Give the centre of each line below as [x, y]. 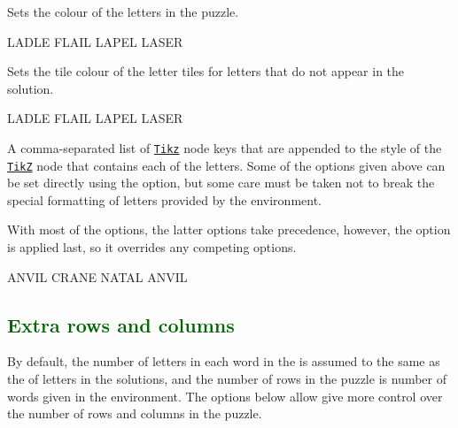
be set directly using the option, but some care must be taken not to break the [221, 183]
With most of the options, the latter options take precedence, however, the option [229, 229]
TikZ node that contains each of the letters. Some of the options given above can [226, 165]
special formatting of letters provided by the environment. [164, 199]
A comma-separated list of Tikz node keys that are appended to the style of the [225, 147]
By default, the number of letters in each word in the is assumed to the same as [224, 361]
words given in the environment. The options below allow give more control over [225, 396]
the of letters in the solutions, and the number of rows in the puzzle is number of [227, 379]
